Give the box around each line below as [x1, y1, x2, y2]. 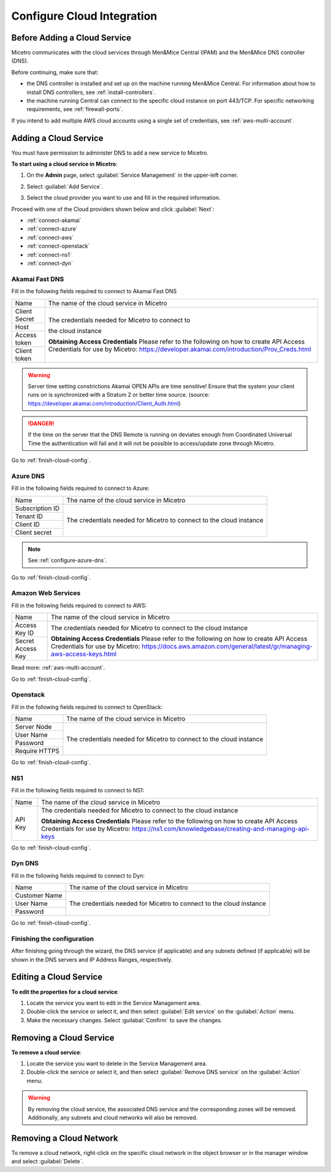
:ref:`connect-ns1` [26, 251, 72, 258]
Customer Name [15, 891, 63, 900]
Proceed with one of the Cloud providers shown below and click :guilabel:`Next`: [11, 205, 215, 213]
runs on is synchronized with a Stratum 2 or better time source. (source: [28, 391, 210, 399]
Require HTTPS [15, 747, 59, 756]
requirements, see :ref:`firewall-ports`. [26, 105, 123, 113]
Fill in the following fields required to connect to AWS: [11, 602, 147, 609]
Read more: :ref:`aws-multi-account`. [11, 664, 105, 672]
